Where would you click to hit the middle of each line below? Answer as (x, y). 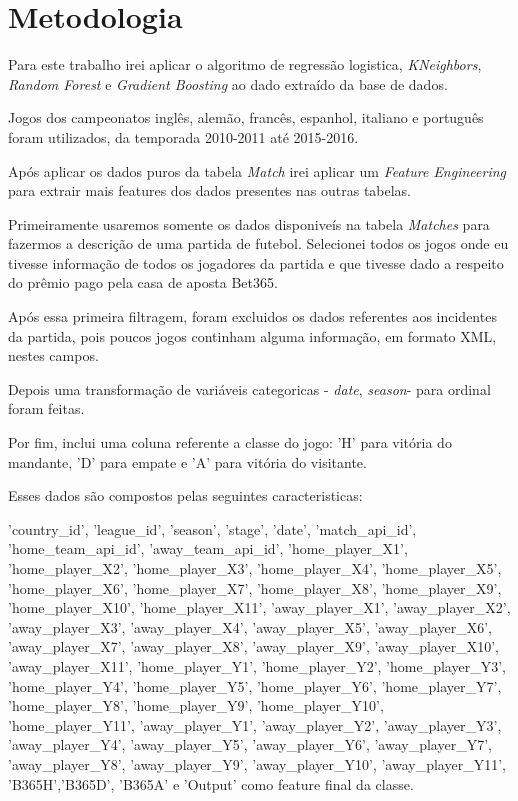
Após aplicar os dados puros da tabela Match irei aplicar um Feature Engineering (257, 170)
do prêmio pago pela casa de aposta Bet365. (143, 282)
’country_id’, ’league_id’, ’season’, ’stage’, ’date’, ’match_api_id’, (212, 528)
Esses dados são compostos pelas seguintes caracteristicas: (185, 495)
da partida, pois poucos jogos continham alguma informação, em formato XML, (252, 335)
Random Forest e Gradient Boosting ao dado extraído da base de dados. (228, 83)
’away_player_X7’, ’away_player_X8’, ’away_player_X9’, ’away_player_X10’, (253, 646)
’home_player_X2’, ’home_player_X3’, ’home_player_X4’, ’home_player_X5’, (255, 568)
